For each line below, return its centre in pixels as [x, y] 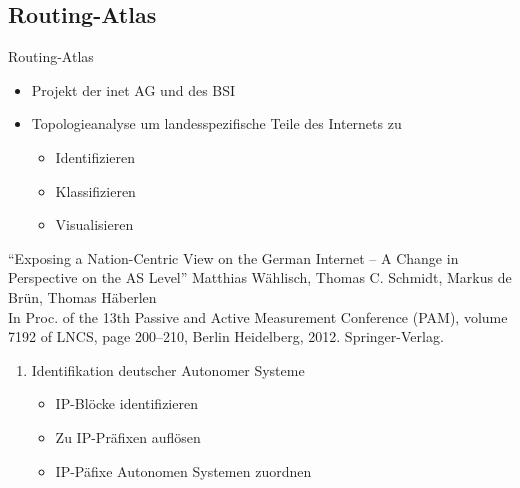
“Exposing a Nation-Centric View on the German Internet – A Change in [233, 257]
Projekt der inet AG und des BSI [133, 89]
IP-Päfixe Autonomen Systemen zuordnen [183, 470]
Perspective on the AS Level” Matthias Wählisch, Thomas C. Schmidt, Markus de [260, 277]
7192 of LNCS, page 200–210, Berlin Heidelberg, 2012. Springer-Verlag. [226, 336]
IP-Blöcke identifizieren [126, 403]
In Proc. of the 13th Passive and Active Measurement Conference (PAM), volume [258, 316]
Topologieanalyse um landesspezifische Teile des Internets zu [216, 123]
